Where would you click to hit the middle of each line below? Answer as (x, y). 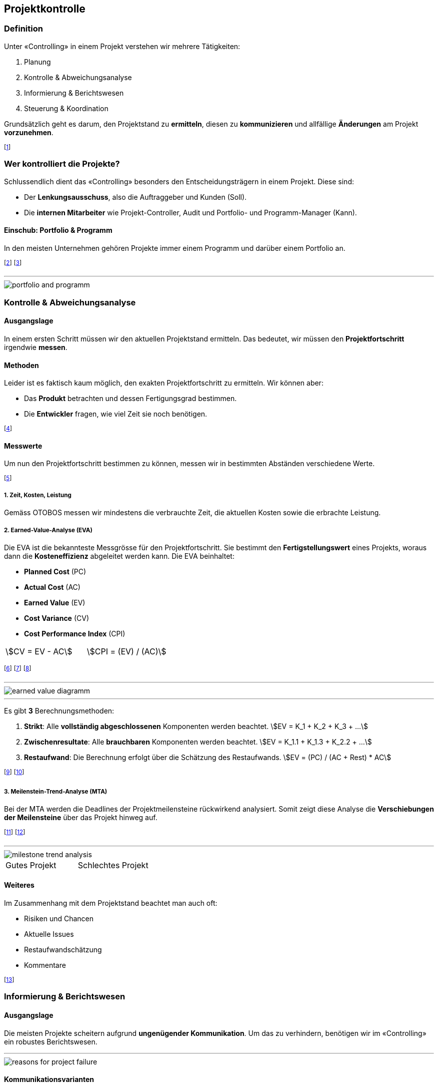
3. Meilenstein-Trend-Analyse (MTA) (56, 791)
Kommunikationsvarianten (49, 1079)
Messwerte (23, 446)
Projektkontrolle (45, 9)
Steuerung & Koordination (66, 108)
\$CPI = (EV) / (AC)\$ (126, 652)
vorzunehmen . (29, 132)
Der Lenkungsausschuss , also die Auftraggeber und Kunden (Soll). (135, 197)
